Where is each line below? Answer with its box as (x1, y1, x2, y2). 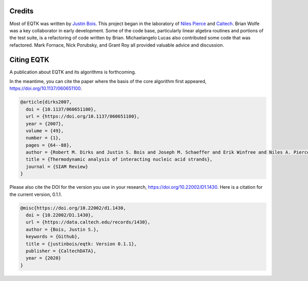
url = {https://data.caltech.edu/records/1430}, (26, 219, 151, 225)
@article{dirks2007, (20, 99, 72, 105)
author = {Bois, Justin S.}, (26, 226, 100, 232)
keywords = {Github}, (26, 234, 81, 239)
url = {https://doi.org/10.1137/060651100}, (26, 113, 140, 119)
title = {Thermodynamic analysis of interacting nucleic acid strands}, (26, 156, 213, 163)
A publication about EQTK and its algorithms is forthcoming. (9, 69, 136, 75)
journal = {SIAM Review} (26, 164, 88, 169)
